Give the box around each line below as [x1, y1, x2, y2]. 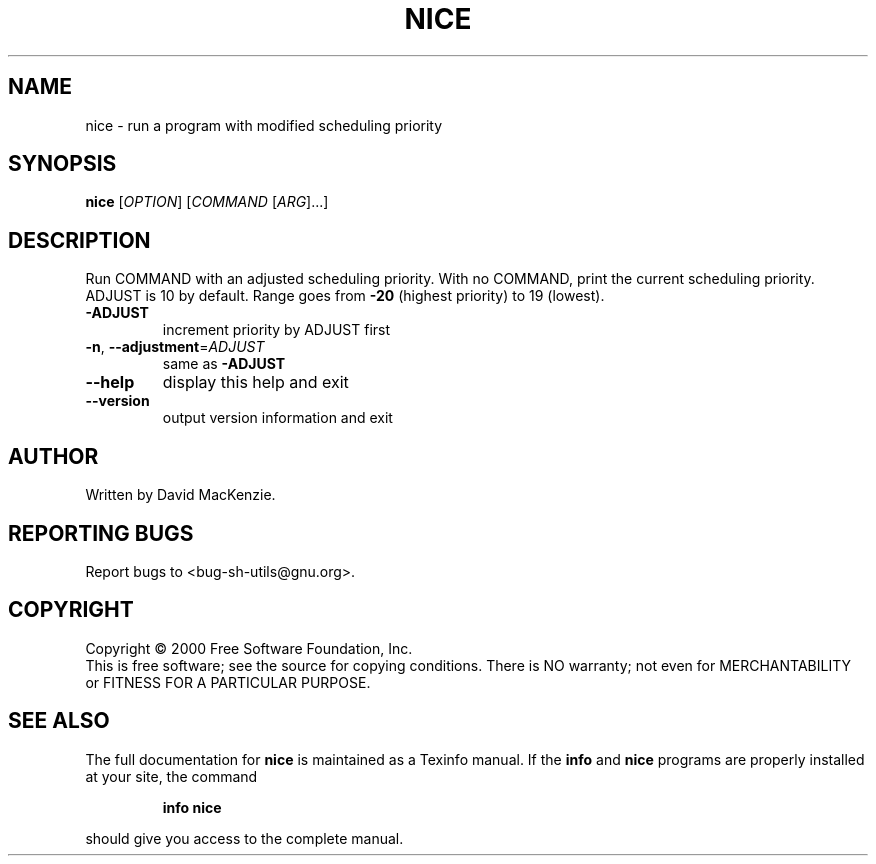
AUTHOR [8, 443, 99, 469]
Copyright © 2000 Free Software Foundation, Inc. [85, 639, 413, 657]
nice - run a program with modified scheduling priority [85, 116, 443, 134]
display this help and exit [162, 372, 349, 393]
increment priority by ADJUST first [162, 321, 391, 339]
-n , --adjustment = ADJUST [85, 338, 265, 356]
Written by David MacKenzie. [85, 486, 276, 504]
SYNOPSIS [8, 151, 117, 177]
